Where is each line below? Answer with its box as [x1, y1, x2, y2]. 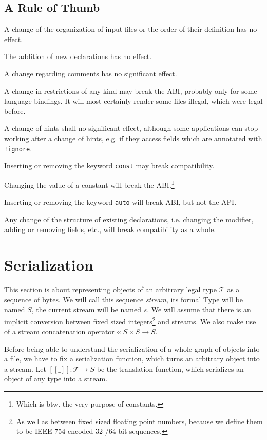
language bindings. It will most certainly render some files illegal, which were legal [4, 95, 263, 106]
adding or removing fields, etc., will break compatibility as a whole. [4, 224, 216, 235]
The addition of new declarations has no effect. [4, 51, 152, 62]
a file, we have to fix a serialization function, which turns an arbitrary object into [4, 353, 260, 364]
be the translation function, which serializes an [97, 363, 244, 374]
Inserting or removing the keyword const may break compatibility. [4, 160, 215, 171]
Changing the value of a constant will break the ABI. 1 [4, 178, 175, 190]
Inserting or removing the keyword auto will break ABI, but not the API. [4, 197, 237, 207]
